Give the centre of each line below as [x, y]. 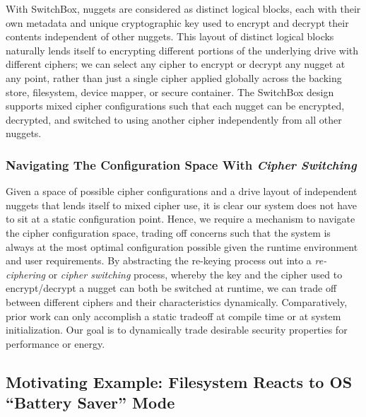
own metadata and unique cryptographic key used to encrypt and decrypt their [177, 22]
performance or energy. [55, 343]
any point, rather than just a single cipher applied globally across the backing [174, 77]
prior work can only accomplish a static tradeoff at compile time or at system [173, 316]
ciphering [25, 274]
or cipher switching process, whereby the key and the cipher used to [195, 274]
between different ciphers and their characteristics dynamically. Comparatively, [177, 301]
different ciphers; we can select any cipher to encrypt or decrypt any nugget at [176, 64]
